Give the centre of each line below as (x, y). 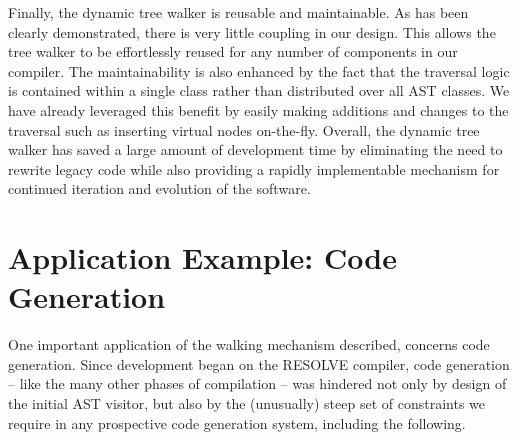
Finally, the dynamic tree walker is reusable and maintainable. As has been (238, 12)
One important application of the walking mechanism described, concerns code (249, 344)
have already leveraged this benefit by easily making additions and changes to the (258, 109)
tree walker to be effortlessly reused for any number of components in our (233, 51)
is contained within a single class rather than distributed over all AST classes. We (259, 90)
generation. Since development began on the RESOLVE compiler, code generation (259, 363)
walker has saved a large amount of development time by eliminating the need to (255, 149)
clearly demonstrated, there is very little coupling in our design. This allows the (252, 31)
